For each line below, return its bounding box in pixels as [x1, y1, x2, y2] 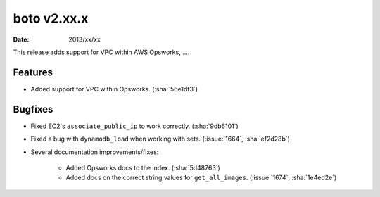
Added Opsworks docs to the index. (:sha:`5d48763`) [65, 163, 221, 172]
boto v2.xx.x [13, 11, 89, 26]
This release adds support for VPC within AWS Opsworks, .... [13, 48, 190, 56]
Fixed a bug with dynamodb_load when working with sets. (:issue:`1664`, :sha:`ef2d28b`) [30, 134, 290, 144]
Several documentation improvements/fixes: [30, 148, 159, 156]
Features [13, 66, 53, 78]
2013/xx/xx [68, 35, 101, 44]
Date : [13, 35, 30, 44]
